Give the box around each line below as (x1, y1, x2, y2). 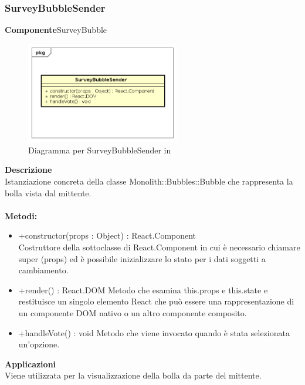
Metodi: (5, 209, 38, 222)
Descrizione (5, 163, 52, 176)
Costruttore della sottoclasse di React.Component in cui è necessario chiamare (18, 240, 300, 253)
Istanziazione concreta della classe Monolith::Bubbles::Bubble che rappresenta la (5, 175, 293, 187)
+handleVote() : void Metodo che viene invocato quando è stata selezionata (18, 326, 290, 339)
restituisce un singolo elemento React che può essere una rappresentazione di (18, 295, 294, 307)
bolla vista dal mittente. (5, 186, 91, 199)
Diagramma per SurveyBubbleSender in (28, 143, 171, 156)
